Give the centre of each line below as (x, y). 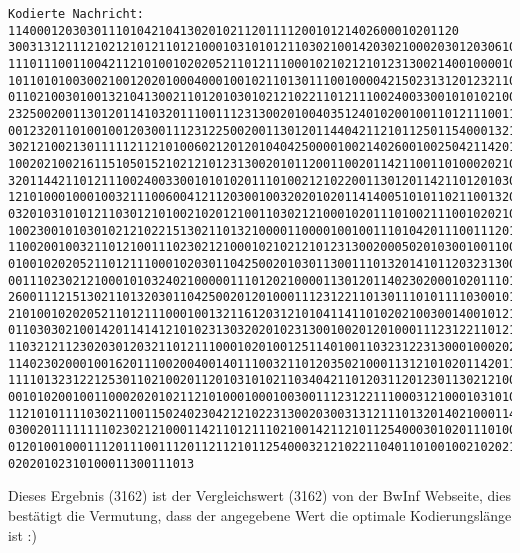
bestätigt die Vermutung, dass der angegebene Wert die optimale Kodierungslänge (260, 514)
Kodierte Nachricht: (76, 14)
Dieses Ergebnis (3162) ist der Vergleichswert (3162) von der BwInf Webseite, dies (259, 495)
